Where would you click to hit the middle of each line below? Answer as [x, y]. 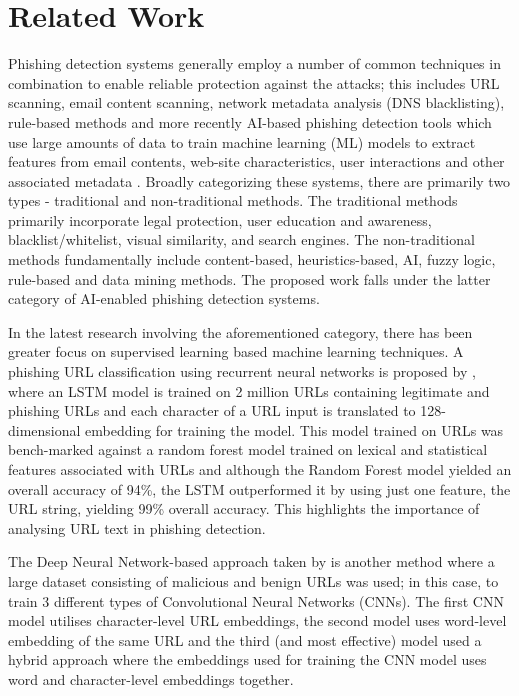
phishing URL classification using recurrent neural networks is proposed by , [242, 371]
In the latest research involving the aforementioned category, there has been [240, 331]
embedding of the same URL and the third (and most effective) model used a [245, 639]
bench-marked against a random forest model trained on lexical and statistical [248, 449]
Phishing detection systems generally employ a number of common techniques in [254, 63]
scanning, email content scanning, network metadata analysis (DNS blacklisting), [256, 102]
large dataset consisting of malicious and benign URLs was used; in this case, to [253, 580]
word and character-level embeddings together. [151, 678]
